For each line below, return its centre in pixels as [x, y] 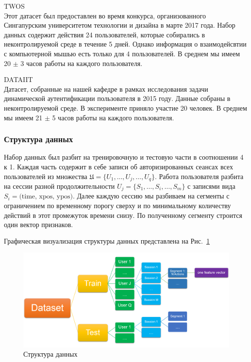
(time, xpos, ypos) [46, 197]
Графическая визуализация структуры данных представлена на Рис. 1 [107, 240]
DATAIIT [18, 79]
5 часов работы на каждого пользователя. [113, 117]
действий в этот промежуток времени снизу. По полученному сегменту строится [123, 215]
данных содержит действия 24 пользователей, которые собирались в [105, 34]
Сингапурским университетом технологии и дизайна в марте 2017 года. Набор [120, 25]
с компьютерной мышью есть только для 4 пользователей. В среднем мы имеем [122, 53]
